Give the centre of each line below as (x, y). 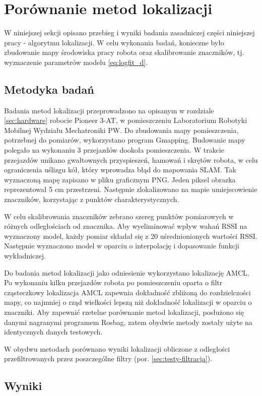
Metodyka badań (49, 89)
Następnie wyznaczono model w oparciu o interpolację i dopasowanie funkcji (122, 246)
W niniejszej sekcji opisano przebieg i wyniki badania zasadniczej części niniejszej (129, 32)
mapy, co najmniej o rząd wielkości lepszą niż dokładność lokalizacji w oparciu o (128, 302)
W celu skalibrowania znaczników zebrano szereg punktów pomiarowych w (119, 216)
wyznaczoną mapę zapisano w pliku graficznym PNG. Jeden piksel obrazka (120, 179)
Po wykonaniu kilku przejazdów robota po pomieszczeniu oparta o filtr (113, 282)
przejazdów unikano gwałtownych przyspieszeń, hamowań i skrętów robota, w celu (131, 159)
